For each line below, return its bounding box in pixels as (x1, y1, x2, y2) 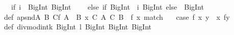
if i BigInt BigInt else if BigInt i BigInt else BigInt (11, 2, 204, 12)
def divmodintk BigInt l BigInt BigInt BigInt (4, 21, 151, 32)
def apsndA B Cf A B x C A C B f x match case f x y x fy (4, 11, 230, 22)
